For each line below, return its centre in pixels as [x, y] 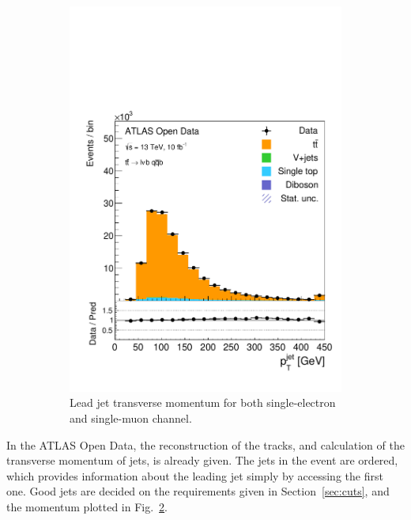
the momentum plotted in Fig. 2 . [87, 506]
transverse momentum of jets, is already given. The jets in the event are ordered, [202, 460]
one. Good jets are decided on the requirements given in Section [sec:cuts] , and [198, 491]
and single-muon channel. [131, 418]
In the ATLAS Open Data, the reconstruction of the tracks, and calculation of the [205, 444]
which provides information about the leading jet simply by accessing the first [195, 475]
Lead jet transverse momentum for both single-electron [203, 402]
